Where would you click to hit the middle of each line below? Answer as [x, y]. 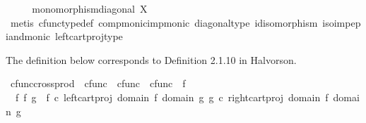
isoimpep [342, 22]
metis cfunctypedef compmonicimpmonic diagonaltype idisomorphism [164, 22]
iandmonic [28, 36]
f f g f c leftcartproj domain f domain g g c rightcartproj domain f [172, 97]
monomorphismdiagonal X [90, 8]
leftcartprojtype [89, 36]
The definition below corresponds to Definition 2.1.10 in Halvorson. [151, 59]
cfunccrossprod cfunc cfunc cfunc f [98, 83]
